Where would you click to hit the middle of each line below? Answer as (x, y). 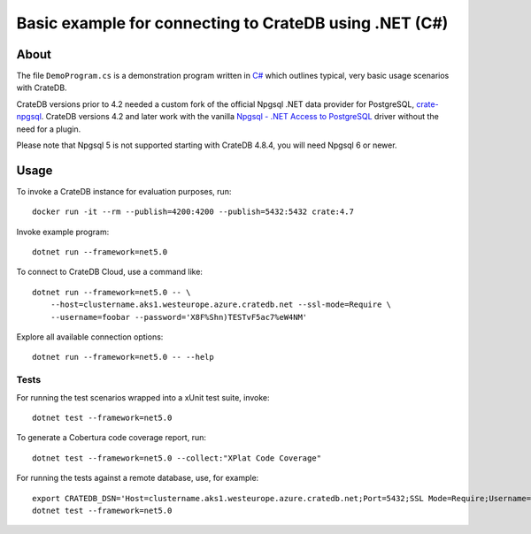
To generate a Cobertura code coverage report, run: (112, 438)
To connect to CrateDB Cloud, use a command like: (110, 272)
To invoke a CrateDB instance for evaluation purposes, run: (124, 191)
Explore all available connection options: (90, 337)
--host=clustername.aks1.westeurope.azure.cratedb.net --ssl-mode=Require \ (221, 305)
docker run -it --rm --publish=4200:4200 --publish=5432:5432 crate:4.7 (193, 212)
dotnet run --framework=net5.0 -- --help (123, 357)
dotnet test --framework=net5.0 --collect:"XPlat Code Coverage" (177, 458)
